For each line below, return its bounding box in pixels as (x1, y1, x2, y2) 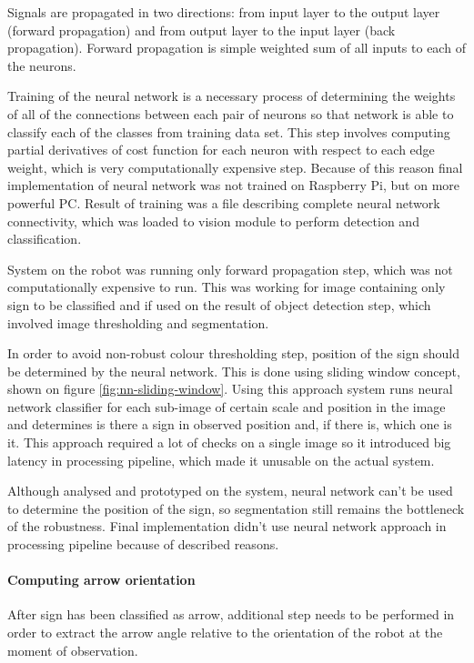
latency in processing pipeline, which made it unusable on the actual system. (7, 450, 435, 469)
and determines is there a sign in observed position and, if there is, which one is (7, 415, 452, 434)
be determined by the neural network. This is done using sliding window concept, (7, 361, 460, 380)
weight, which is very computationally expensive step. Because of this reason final (7, 157, 463, 176)
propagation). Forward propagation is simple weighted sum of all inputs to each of (7, 38, 466, 57)
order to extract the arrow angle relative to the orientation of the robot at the (7, 623, 443, 642)
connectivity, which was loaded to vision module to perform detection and (7, 211, 419, 230)
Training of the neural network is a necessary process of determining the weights (7, 86, 456, 105)
